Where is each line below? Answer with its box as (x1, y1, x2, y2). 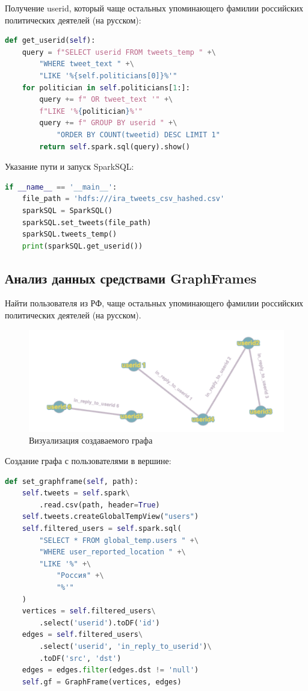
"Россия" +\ (56, 571, 104, 580)
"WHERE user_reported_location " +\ (39, 548, 186, 557)
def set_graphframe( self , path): (5, 477, 138, 486)
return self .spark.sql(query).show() (39, 142, 190, 151)
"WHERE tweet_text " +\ (39, 60, 134, 69)
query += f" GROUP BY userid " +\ (39, 119, 177, 128)
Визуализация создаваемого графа (29, 434, 153, 447)
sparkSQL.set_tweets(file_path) (22, 218, 152, 227)
